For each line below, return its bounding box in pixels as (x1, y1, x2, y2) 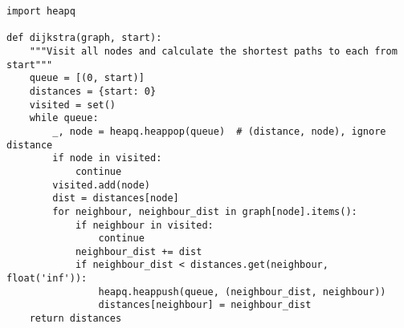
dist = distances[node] (52, 192, 179, 204)
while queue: (29, 112, 99, 124)
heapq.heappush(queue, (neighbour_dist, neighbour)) (98, 285, 386, 298)
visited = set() (29, 99, 116, 111)
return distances (29, 313, 122, 325)
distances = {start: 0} (29, 85, 157, 97)
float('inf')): (6, 273, 88, 285)
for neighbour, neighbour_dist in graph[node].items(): (52, 205, 357, 217)
